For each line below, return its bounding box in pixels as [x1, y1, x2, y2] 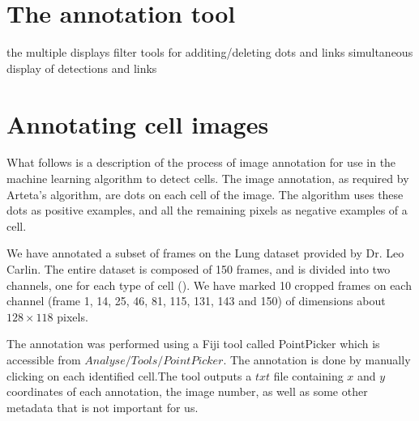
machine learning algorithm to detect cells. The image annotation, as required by [6, 170, 409, 187]
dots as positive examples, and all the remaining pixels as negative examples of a [6, 202, 408, 219]
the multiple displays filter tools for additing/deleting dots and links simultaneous [6, 44, 413, 61]
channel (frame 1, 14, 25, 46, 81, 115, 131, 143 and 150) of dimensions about [6, 292, 386, 309]
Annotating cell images [6, 107, 269, 140]
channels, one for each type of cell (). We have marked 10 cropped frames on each [6, 276, 412, 293]
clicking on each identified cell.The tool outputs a [6, 367, 252, 384]
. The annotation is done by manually [223, 351, 411, 368]
